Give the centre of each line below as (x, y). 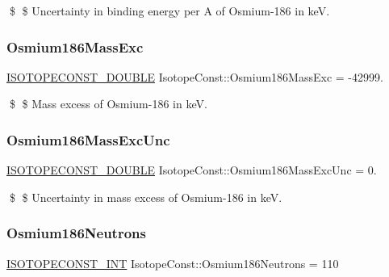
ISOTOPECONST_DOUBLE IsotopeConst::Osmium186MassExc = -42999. (195, 76)
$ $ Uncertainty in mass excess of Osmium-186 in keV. (146, 197)
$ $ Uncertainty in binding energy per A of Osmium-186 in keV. (169, 10)
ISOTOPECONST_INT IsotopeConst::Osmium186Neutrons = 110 (173, 263)
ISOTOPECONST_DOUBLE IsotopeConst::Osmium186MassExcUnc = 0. (192, 170)
